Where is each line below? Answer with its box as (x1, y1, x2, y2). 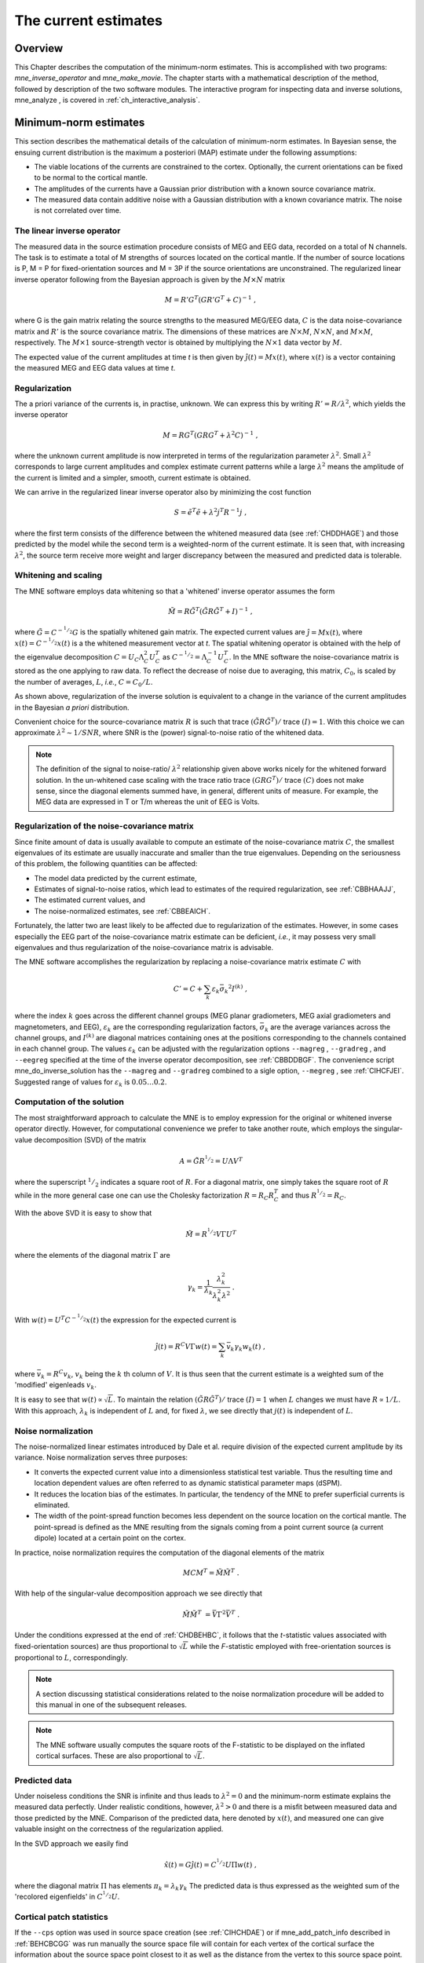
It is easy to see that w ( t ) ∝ (14, 1395, 103, 1404)
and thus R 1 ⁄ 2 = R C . (280, 1188, 347, 1201)
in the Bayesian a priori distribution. (14, 703, 130, 712)
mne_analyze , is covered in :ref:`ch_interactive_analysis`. (14, 95, 200, 105)
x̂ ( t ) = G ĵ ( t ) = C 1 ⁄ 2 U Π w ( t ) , (163, 1858, 257, 1870)
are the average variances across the (269, 1022, 391, 1032)
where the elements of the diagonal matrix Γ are (14, 1250, 170, 1259)
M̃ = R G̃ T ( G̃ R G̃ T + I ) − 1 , (167, 605, 253, 616)
